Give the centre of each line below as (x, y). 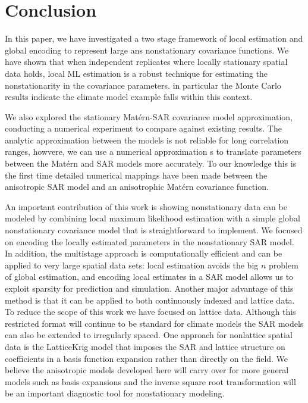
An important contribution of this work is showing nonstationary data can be (146, 206)
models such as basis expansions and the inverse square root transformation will (150, 381)
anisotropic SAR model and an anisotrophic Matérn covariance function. (137, 187)
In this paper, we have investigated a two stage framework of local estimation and (154, 38)
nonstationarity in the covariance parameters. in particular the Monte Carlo (143, 85)
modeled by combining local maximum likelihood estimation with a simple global (153, 218)
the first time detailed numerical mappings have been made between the (136, 175)
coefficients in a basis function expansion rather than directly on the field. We (147, 358)
